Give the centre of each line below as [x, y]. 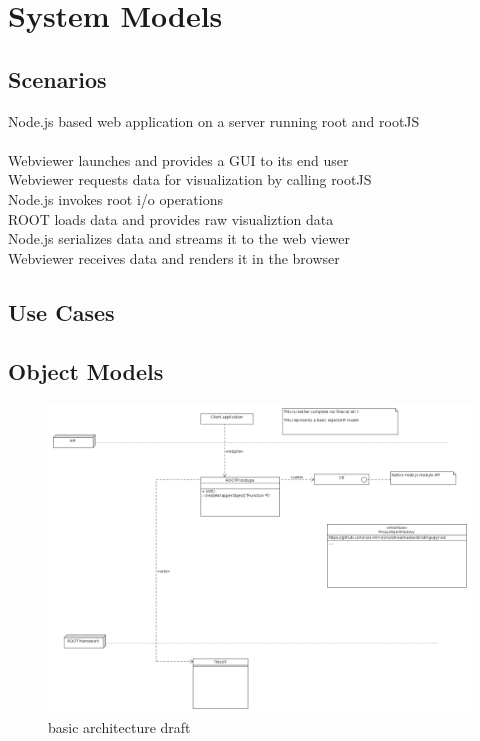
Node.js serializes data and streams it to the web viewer [179, 238]
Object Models [86, 370]
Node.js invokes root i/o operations [115, 198]
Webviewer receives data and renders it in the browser [174, 257]
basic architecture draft [119, 727]
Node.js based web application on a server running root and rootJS [214, 120]
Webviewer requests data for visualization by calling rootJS [190, 179]
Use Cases [61, 311]
